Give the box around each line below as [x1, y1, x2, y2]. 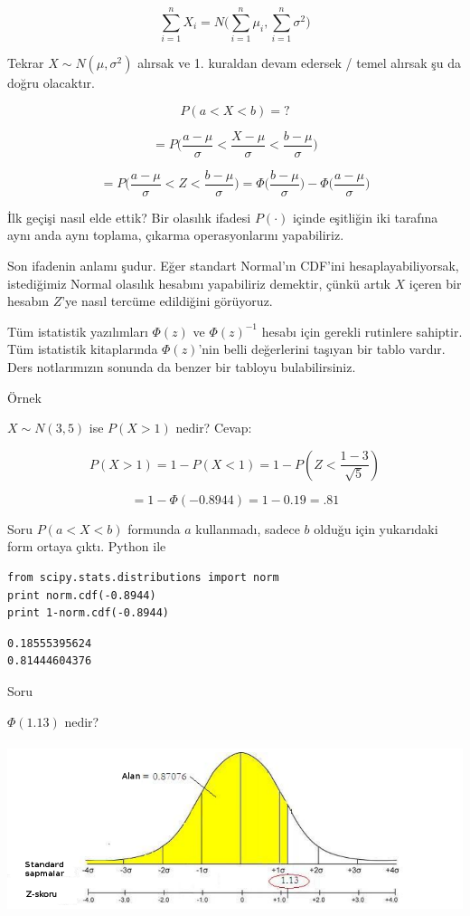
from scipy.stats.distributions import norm [7, 570, 279, 584]
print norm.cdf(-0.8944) [7, 588, 156, 602]
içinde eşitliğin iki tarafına [292, 207, 438, 226]
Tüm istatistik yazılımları [7, 321, 148, 340]
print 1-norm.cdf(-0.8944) [7, 606, 169, 620]
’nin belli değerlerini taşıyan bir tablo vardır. [198, 339, 446, 358]
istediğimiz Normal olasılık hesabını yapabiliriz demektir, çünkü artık [7, 273, 390, 292]
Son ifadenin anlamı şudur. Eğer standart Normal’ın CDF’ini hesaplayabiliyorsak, [7, 256, 459, 275]
